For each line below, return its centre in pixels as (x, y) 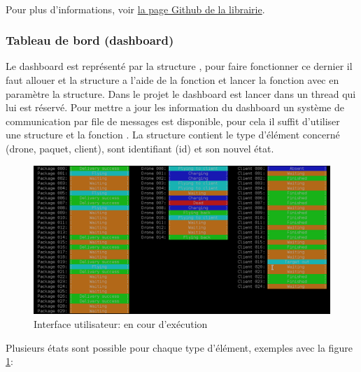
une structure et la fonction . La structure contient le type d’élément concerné (173, 135)
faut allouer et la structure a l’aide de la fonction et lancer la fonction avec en (172, 80)
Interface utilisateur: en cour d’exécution (121, 323)
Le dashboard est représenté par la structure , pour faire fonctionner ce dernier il (179, 66)
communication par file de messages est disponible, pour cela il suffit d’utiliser (173, 121)
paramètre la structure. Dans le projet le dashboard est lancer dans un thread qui (181, 93)
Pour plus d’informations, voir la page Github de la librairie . (135, 9)
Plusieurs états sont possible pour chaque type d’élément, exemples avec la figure (179, 347)
